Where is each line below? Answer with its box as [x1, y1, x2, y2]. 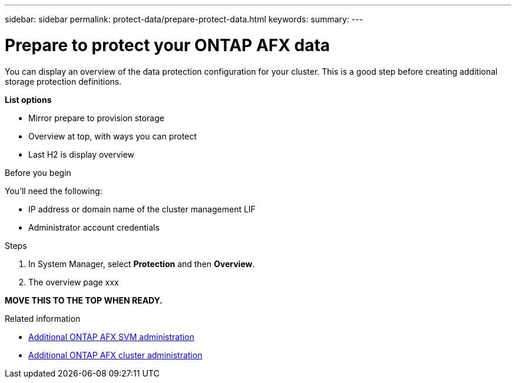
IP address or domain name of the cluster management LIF [28, 204, 256, 214]
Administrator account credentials [28, 222, 160, 232]
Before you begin [5, 167, 71, 178]
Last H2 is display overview [28, 149, 135, 159]
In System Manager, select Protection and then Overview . [28, 258, 255, 269]
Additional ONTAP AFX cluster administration [28, 349, 203, 360]
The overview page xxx [28, 277, 119, 287]
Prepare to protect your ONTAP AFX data [5, 35, 330, 55]
